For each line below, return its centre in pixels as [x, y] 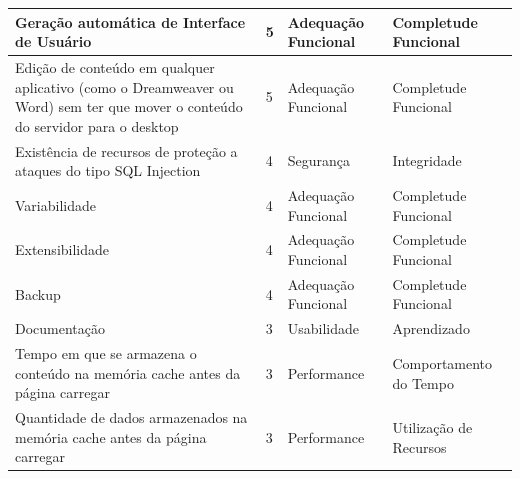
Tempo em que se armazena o [106, 353]
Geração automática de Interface [130, 21]
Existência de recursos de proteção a [126, 150]
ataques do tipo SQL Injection [108, 170]
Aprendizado [431, 328]
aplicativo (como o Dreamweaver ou [124, 86]
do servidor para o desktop [97, 125]
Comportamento [442, 362]
